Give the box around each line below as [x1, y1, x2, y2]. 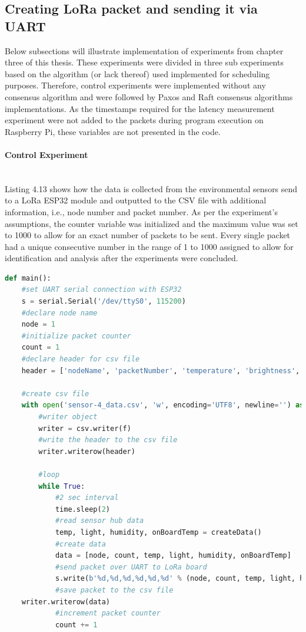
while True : [38, 482, 85, 491]
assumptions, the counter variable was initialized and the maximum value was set [5, 217, 298, 229]
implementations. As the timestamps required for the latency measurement [5, 102, 275, 114]
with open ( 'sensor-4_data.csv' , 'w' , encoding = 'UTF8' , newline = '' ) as [21, 401, 304, 410]
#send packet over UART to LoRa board [55, 562, 207, 571]
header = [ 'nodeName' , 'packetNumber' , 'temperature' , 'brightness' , [21, 366, 300, 375]
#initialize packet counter [21, 331, 131, 340]
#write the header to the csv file [38, 436, 178, 445]
